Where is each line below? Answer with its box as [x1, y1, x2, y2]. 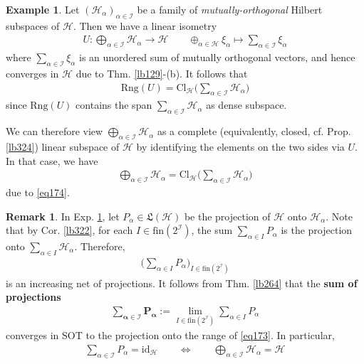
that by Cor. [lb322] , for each [6, 223, 133, 237]
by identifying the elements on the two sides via [136, 139, 345, 154]
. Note [326, 208, 353, 223]
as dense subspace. [206, 97, 287, 112]
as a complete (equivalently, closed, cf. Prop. [157, 124, 351, 139]
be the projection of [184, 208, 271, 223]
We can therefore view [6, 124, 103, 139]
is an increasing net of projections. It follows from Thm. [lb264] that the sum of [6, 275, 358, 290]
